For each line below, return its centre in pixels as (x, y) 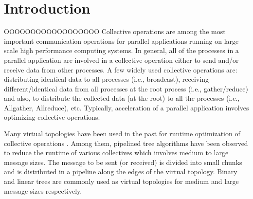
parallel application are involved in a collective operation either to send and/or (121, 60)
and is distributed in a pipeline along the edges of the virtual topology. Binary (121, 172)
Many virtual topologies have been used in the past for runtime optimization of (122, 134)
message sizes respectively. (43, 190)
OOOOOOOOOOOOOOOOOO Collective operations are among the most (115, 31)
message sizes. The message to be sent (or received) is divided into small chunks (123, 162)
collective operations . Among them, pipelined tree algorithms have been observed (126, 143)
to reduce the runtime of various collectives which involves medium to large (116, 153)
